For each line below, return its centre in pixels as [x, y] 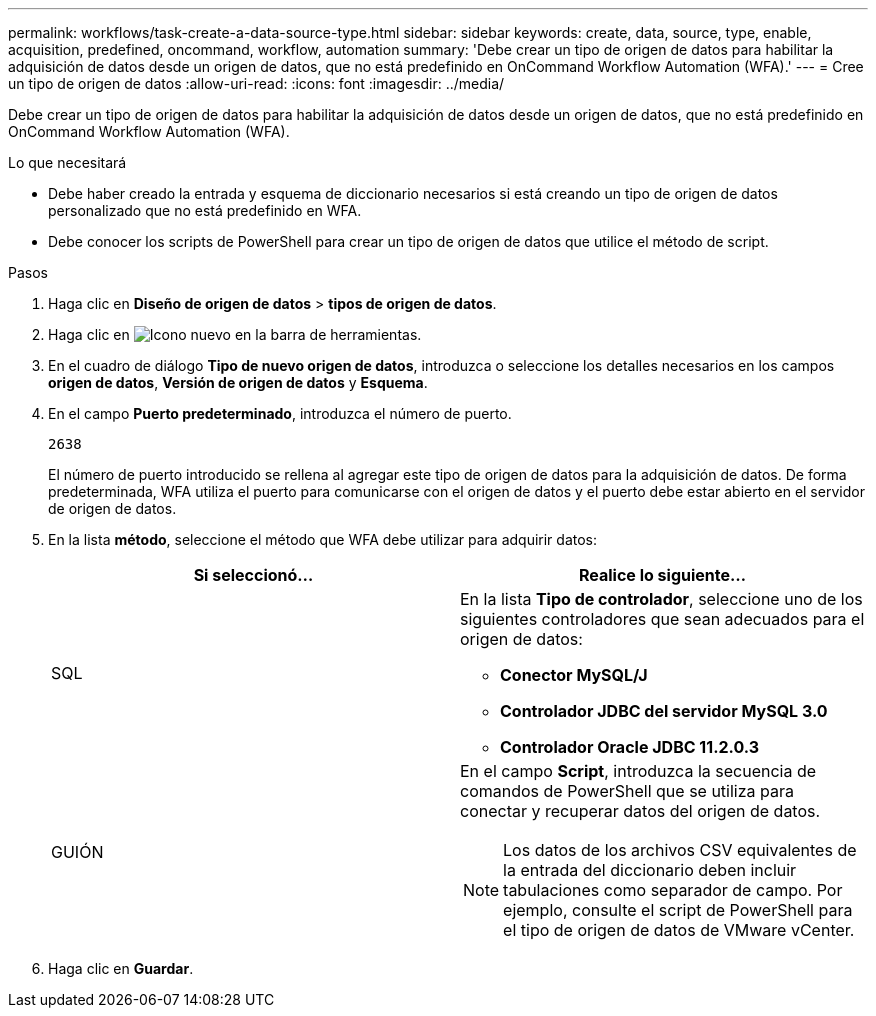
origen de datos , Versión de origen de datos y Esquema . [238, 382]
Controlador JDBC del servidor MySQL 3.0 [664, 711]
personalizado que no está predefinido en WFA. [205, 210]
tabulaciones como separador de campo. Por [673, 890]
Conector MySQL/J [574, 675]
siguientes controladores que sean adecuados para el [662, 619]
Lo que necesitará [67, 162]
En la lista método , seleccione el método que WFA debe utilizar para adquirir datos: [323, 539]
